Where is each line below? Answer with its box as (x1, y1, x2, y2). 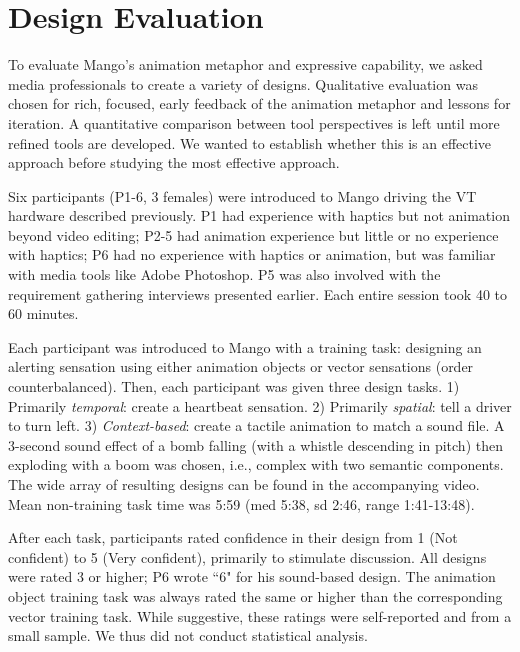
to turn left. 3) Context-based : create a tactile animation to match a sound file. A (8, 415, 505, 436)
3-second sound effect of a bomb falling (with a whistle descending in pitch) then (8, 434, 503, 455)
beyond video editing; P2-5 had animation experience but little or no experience (8, 224, 499, 245)
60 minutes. (8, 303, 79, 324)
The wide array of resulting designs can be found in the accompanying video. (8, 474, 480, 494)
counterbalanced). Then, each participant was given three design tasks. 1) (8, 376, 460, 397)
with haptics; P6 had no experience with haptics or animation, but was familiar (8, 244, 496, 265)
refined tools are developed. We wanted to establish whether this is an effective (8, 132, 492, 153)
